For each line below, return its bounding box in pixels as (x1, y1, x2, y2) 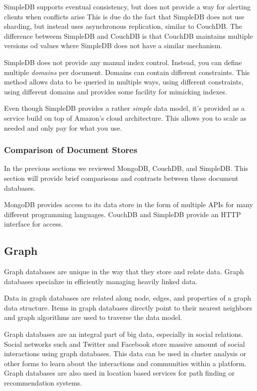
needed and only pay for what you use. (4, 122, 122, 133)
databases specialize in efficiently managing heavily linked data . (4, 276, 198, 286)
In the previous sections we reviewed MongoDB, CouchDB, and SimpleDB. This (4, 163, 249, 173)
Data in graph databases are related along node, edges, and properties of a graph (4, 293, 251, 303)
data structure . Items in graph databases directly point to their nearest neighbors (4, 302, 253, 313)
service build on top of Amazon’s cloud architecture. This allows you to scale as (4, 112, 247, 123)
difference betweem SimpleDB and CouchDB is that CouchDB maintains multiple (4, 30, 253, 41)
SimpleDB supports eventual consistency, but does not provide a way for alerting (4, 1, 251, 11)
